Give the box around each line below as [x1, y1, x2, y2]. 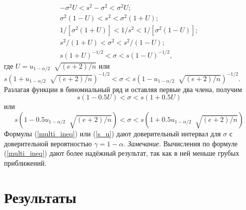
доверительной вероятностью [4, 138, 92, 148]
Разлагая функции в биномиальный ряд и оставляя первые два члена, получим [4, 84, 242, 94]
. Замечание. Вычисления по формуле [123, 138, 238, 148]
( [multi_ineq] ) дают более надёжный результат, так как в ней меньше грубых [4, 148, 240, 158]
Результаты [4, 187, 77, 207]
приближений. [4, 157, 47, 168]
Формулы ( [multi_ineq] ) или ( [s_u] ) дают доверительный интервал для [4, 128, 221, 139]
